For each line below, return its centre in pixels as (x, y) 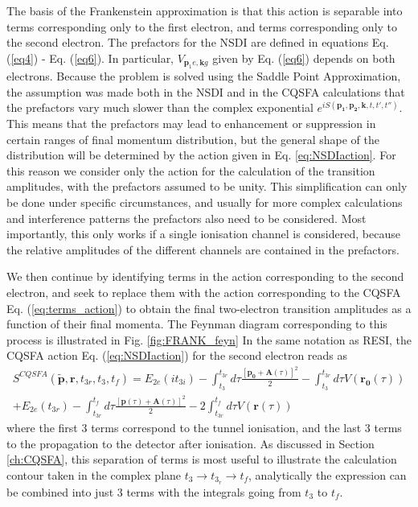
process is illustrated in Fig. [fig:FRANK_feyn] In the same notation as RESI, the (209, 339)
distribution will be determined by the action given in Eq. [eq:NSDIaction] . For (201, 155)
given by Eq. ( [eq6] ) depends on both (304, 58)
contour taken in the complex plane (94, 474)
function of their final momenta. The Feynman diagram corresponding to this (197, 324)
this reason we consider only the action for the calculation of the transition (191, 170)
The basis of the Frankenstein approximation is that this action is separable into (205, 10)
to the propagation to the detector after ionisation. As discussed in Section (191, 443)
